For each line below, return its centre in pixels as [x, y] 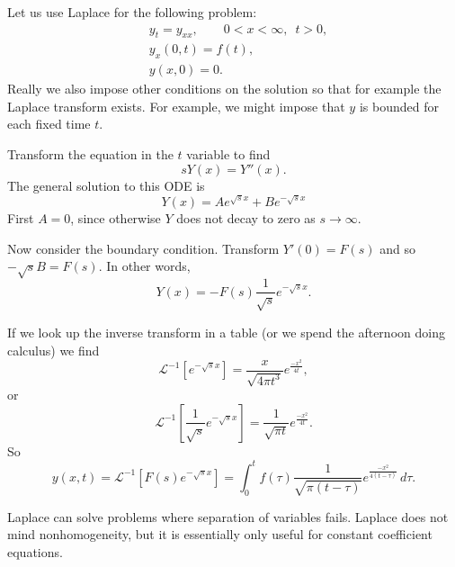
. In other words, [144, 266]
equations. [35, 551]
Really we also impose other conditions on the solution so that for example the [224, 89]
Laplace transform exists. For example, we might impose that [176, 106]
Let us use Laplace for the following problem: [132, 12]
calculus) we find [54, 350]
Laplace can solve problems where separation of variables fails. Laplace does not [228, 516]
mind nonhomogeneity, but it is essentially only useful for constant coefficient [220, 534]
